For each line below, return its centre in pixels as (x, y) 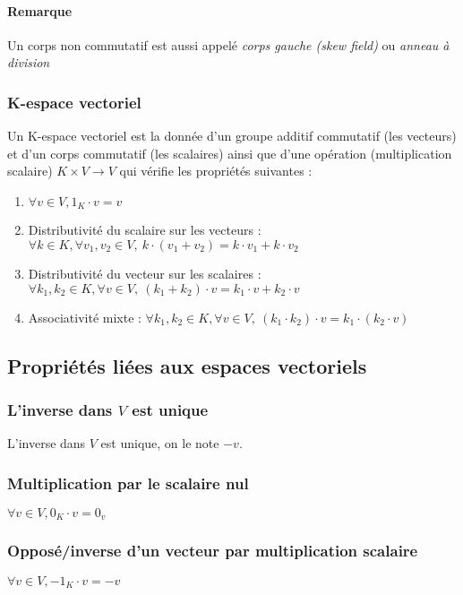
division (29, 62)
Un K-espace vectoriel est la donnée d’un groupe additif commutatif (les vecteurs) (232, 136)
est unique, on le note (160, 443)
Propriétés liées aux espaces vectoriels (187, 365)
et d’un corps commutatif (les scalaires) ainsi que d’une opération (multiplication (230, 153)
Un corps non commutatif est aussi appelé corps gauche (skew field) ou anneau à (228, 44)
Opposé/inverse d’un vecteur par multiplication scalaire (213, 551)
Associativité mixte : (85, 317)
